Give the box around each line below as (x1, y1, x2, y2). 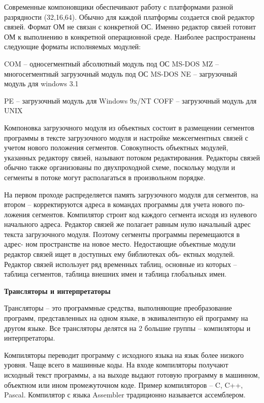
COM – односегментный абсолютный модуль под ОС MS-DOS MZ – (4, 58, 219, 69)
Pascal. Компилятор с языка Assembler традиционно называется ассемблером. (4, 389, 246, 400)
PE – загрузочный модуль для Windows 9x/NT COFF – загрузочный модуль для (4, 95, 257, 106)
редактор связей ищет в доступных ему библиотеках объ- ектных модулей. (4, 249, 235, 259)
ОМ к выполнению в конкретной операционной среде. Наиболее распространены (4, 31, 256, 42)
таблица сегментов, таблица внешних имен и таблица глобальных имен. (4, 268, 227, 279)
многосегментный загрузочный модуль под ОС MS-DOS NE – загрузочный (4, 68, 238, 79)
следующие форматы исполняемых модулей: (4, 41, 141, 52)
